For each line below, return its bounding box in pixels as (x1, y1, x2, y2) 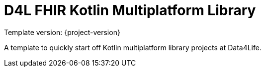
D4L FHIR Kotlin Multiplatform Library (4, 2, 256, 19)
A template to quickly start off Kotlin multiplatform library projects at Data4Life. (4, 43, 262, 52)
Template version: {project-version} (4, 28, 120, 36)
